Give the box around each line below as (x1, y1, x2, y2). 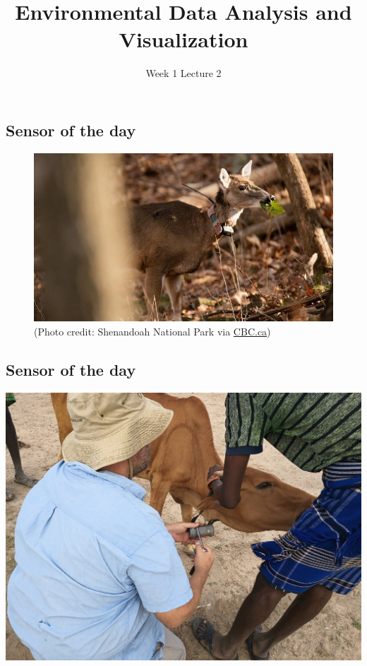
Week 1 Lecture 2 (145, 66, 222, 81)
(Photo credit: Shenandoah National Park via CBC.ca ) (34, 323, 271, 338)
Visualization (119, 25, 248, 54)
